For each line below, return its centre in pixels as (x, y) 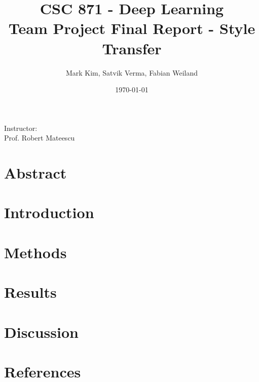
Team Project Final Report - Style (132, 28)
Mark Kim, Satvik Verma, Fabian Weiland (132, 72)
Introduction (49, 212)
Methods (35, 252)
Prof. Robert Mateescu (40, 138)
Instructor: (21, 128)
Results (30, 292)
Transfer (132, 48)
